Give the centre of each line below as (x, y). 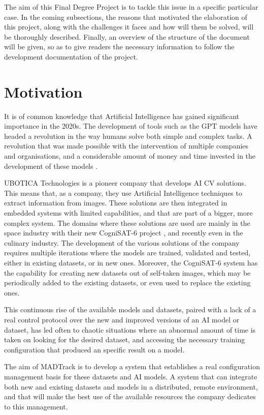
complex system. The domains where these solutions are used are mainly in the (127, 223)
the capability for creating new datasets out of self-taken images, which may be (127, 272)
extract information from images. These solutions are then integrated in (116, 203)
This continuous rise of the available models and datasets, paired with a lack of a (130, 309)
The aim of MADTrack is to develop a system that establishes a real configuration (132, 366)
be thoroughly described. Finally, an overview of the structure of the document (127, 36)
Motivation (43, 91)
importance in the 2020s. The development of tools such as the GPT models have (131, 126)
